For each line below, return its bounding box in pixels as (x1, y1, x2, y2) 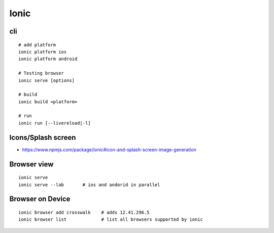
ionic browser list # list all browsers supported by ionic (18, 217, 203, 222)
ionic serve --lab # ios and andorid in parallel (18, 182, 160, 188)
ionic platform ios (18, 49, 67, 54)
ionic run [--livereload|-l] (18, 120, 91, 126)
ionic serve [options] (18, 77, 75, 83)
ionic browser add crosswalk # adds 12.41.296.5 (18, 209, 150, 215)
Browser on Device (9, 195, 71, 203)
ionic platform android (18, 56, 78, 62)
